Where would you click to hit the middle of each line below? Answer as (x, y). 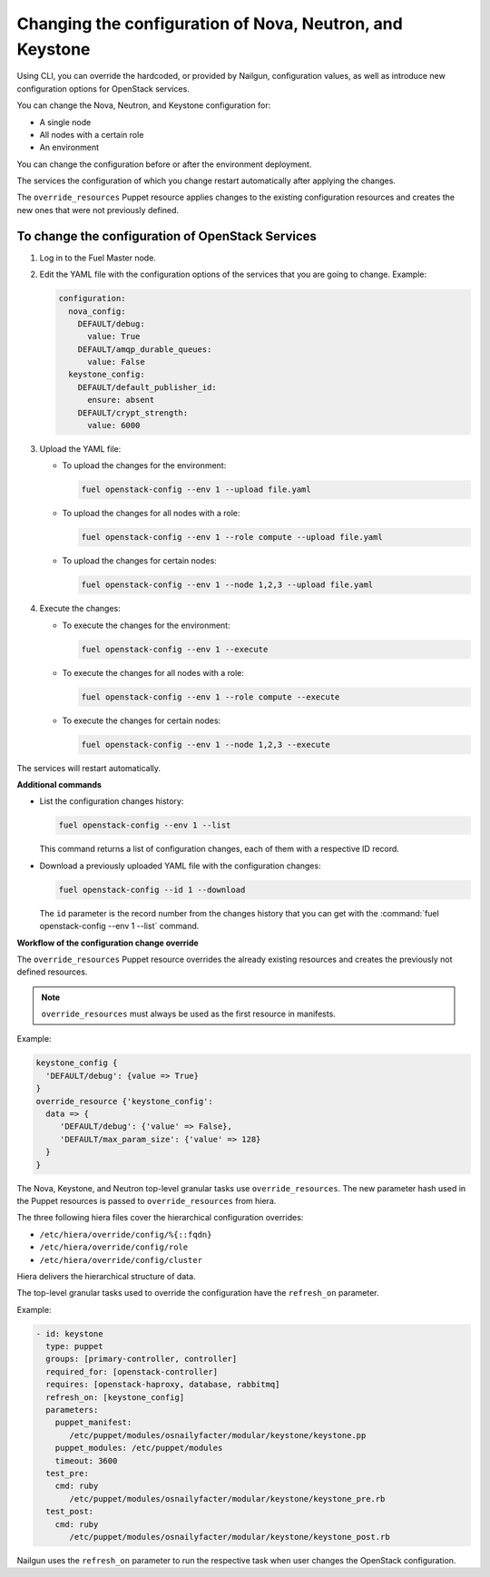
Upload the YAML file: (80, 449)
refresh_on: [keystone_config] (115, 1397)
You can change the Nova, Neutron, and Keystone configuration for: (144, 105)
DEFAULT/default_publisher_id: (147, 387)
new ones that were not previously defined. (98, 210)
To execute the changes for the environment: (146, 625)
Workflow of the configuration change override (108, 943)
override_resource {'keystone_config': (124, 1101)
